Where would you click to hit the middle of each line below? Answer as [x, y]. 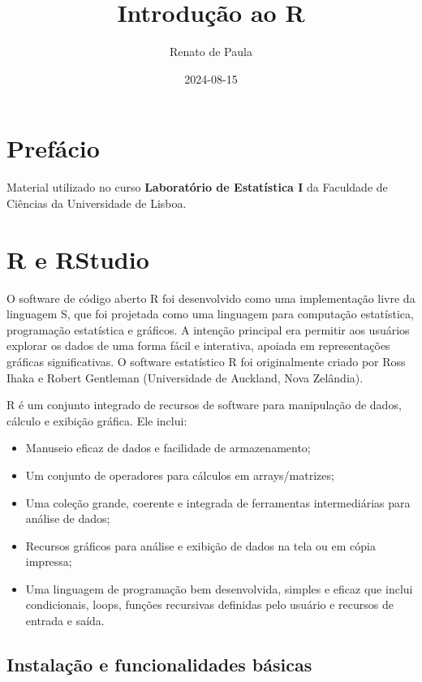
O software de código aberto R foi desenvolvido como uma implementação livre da [211, 298]
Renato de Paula [211, 52]
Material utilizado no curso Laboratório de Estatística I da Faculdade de [197, 187]
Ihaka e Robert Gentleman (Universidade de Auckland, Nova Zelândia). [185, 377]
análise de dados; [68, 518]
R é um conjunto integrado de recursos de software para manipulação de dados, [204, 405]
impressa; [49, 561]
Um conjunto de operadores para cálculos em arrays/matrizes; [180, 475]
